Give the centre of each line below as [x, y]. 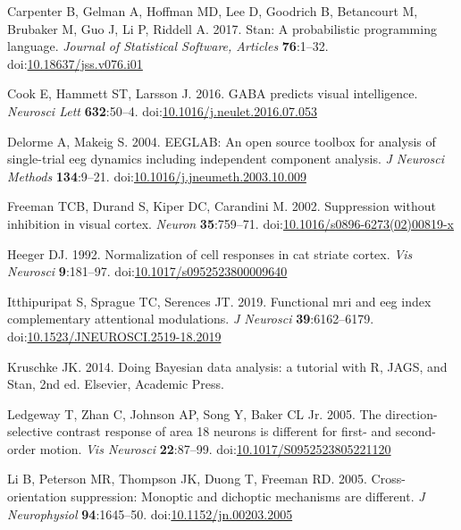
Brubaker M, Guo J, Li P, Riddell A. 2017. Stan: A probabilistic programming [222, 28]
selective [30, 431]
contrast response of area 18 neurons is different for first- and [224, 431]
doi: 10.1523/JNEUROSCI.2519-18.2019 [114, 336]
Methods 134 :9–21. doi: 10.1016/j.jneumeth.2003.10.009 [157, 176]
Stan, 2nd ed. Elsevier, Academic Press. [116, 384]
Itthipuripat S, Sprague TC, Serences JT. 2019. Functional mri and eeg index [219, 301]
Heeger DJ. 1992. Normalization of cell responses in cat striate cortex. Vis [210, 253]
